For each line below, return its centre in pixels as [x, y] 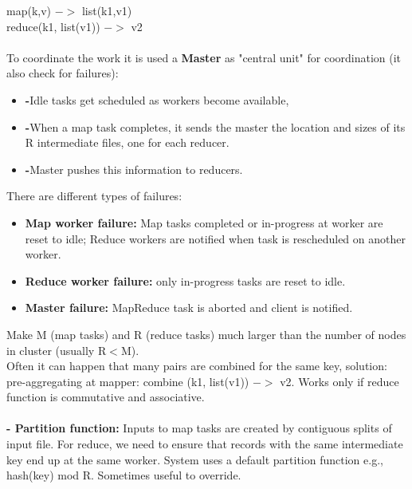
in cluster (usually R [57, 350]
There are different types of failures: [94, 196]
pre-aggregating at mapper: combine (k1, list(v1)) [128, 381]
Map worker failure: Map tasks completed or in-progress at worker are [204, 222]
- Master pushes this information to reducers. [134, 169]
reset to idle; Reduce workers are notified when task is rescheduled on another [215, 238]
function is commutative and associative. [106, 397]
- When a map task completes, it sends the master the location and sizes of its [215, 126]
